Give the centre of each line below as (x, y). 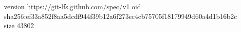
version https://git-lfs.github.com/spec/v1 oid (73, 6)
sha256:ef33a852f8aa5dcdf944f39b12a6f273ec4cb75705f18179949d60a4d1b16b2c (120, 16)
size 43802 (19, 25)
